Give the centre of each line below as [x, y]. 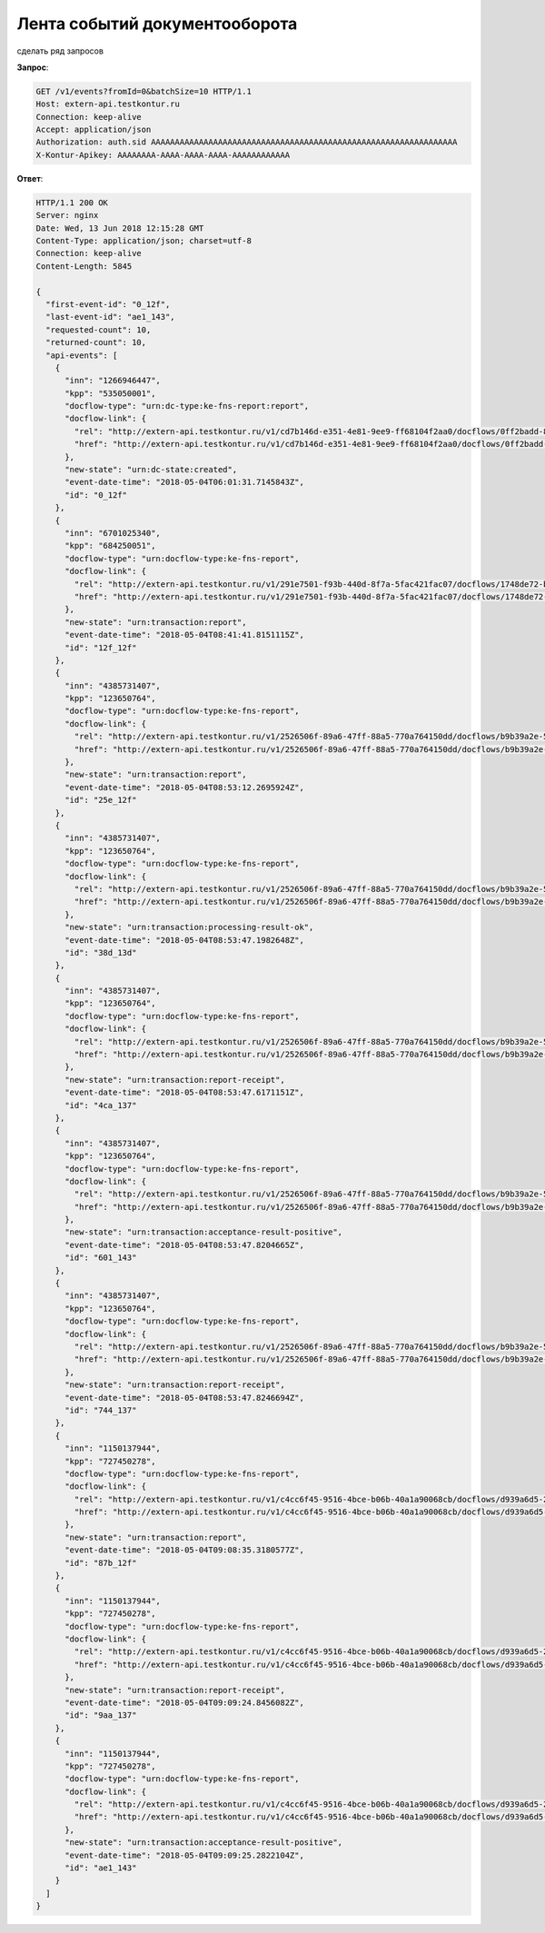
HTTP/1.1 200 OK [72, 203]
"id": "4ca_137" [101, 1105]
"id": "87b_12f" [101, 1563]
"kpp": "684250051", [110, 546]
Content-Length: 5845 [84, 266]
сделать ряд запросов [60, 51]
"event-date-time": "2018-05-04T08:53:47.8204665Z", [184, 1245]
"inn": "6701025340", [113, 533]
